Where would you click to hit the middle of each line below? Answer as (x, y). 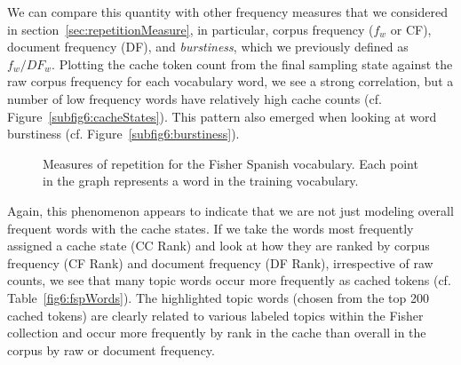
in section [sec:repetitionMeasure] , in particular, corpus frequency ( (191, 29)
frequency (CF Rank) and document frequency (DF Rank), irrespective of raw (220, 262)
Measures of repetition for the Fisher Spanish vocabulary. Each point (230, 163)
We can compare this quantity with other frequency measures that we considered (227, 12)
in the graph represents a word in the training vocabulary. (201, 181)
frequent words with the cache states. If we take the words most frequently (211, 228)
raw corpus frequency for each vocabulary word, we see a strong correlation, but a (230, 81)
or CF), (411, 29)
